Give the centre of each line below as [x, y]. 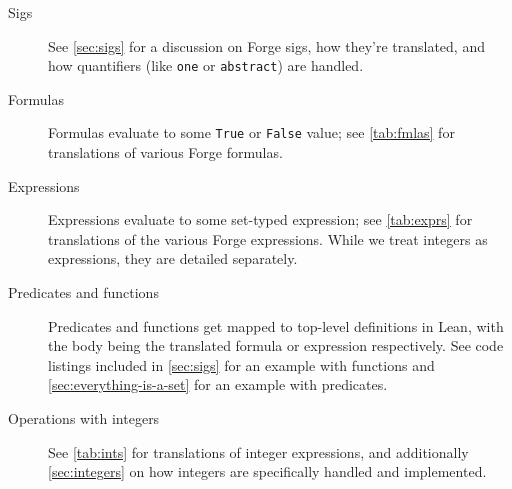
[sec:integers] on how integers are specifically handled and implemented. [267, 471]
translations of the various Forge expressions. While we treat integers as [268, 238]
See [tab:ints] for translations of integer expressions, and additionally [258, 451]
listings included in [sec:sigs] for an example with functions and [241, 364]
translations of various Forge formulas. [165, 152]
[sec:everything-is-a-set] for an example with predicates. [218, 384]
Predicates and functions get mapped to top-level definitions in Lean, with [276, 325]
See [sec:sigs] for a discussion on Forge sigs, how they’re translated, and [266, 45]
